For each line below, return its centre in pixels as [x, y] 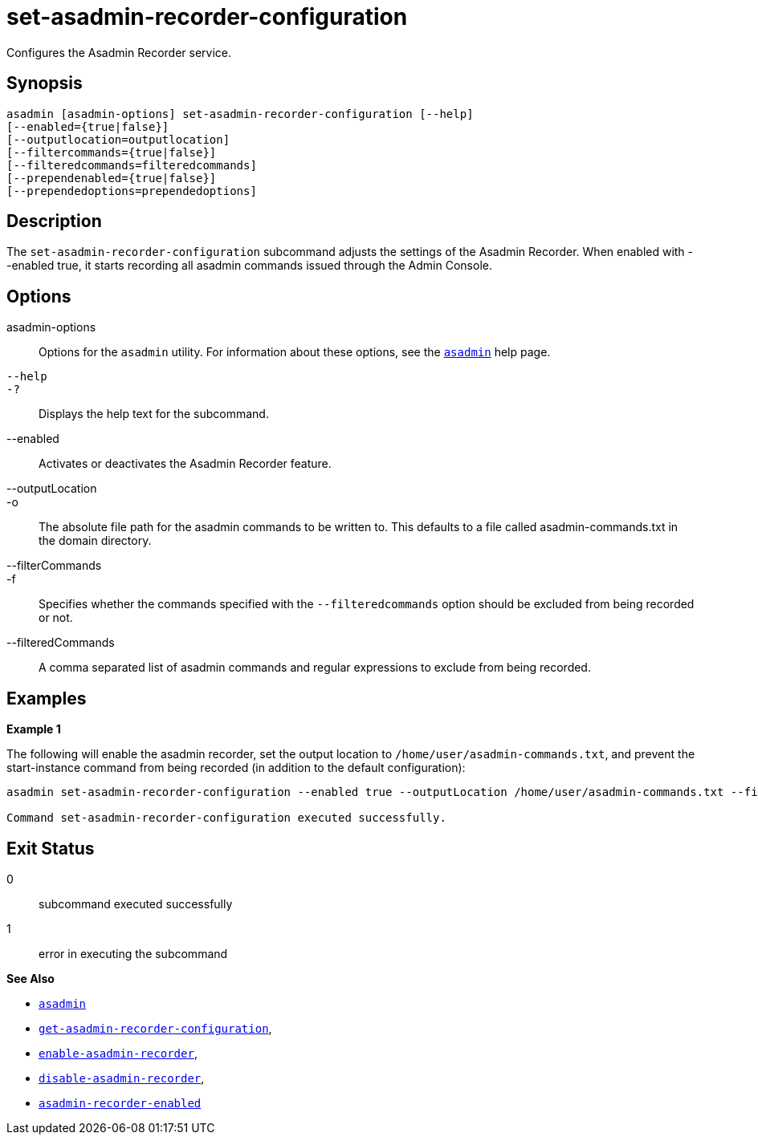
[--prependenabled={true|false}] [112, 178]
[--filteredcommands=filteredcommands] [132, 165]
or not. [56, 618]
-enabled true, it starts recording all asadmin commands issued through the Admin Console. [249, 266]
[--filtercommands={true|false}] [112, 152]
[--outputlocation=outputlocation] [118, 139]
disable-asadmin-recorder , [122, 1078]
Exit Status [51, 848]
